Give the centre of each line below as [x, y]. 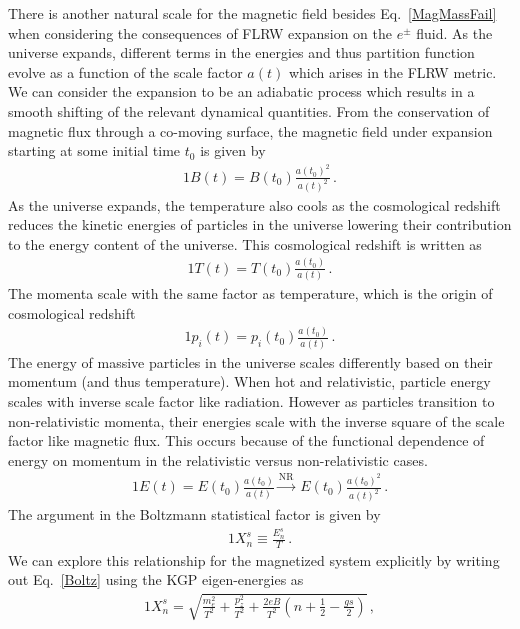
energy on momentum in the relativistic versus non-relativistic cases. [218, 459]
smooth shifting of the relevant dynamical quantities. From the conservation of [249, 110]
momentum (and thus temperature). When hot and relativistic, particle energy [249, 381]
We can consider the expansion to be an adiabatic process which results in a [241, 91]
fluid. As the [454, 32]
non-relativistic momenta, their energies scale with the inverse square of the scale [256, 420]
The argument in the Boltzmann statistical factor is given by [194, 514]
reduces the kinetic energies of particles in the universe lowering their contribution [260, 224]
